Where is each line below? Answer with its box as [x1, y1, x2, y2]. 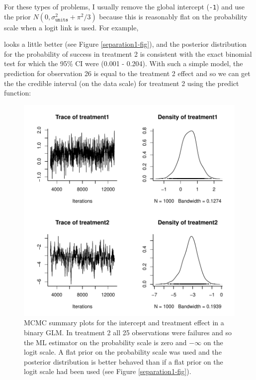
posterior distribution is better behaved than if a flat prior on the [24, 356, 223, 367]
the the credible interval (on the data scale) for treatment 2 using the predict [4, 78, 239, 88]
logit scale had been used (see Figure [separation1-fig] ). [24, 366, 191, 377]
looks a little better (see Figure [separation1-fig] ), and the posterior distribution [4, 39, 247, 49]
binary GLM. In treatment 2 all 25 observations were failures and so [24, 327, 232, 337]
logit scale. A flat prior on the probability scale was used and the [24, 347, 222, 357]
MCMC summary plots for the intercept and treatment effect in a [24, 317, 224, 328]
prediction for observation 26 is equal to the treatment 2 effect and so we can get [4, 68, 251, 79]
